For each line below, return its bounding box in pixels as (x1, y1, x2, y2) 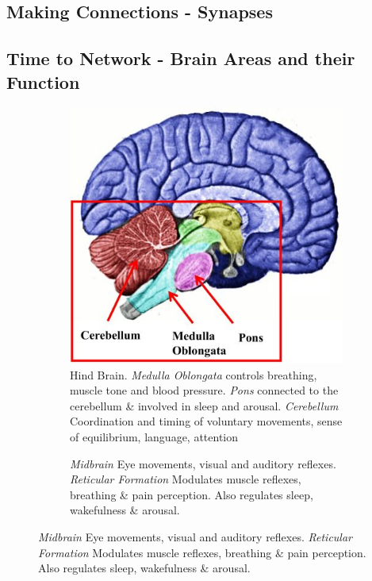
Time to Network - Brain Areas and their (6, 46, 355, 71)
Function (6, 69, 80, 94)
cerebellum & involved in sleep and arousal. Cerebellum (70, 397, 339, 414)
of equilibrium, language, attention (70, 428, 239, 444)
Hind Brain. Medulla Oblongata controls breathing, (70, 366, 317, 383)
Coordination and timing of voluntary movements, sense (70, 413, 343, 429)
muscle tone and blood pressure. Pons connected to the (70, 382, 339, 398)
